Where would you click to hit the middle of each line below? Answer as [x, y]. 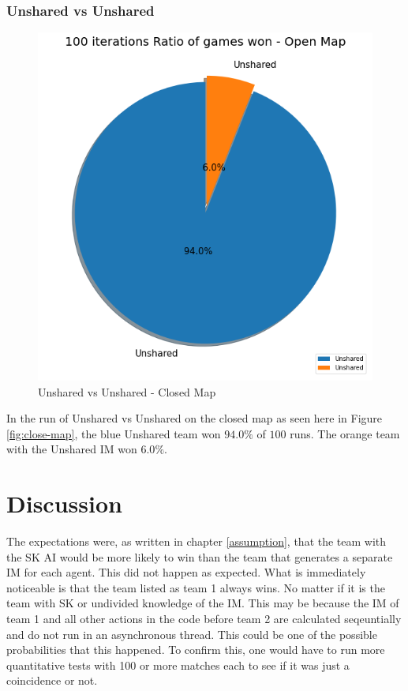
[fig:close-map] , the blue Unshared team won [114, 433]
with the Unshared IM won [72, 449]
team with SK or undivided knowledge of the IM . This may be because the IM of [203, 603]
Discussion [64, 503]
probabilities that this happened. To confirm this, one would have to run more [196, 650]
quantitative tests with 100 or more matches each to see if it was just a [178, 665]
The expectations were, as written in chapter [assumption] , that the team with [197, 541]
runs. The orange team [345, 433]
